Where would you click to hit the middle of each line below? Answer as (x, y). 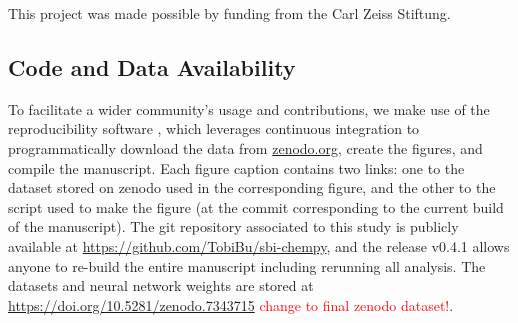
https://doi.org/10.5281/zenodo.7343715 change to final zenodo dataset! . (231, 304)
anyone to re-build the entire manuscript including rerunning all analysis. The (247, 265)
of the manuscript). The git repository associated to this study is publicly (233, 226)
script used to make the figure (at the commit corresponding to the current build (256, 206)
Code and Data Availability (152, 66)
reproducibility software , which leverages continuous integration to (214, 128)
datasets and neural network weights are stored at (161, 285)
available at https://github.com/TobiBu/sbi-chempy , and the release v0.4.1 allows (259, 245)
